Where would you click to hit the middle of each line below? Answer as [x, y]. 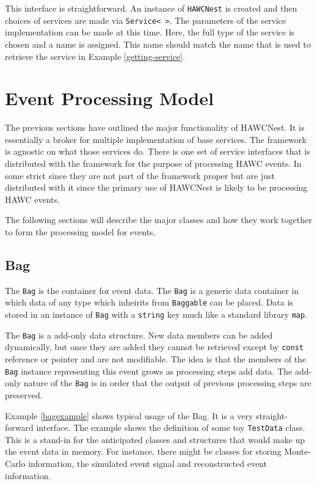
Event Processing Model [109, 98]
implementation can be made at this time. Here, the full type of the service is [150, 32]
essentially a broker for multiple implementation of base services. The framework [156, 139]
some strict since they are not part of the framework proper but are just [140, 175]
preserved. [24, 394]
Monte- [297, 451]
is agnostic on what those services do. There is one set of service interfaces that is [158, 151]
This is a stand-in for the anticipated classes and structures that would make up [155, 439]
